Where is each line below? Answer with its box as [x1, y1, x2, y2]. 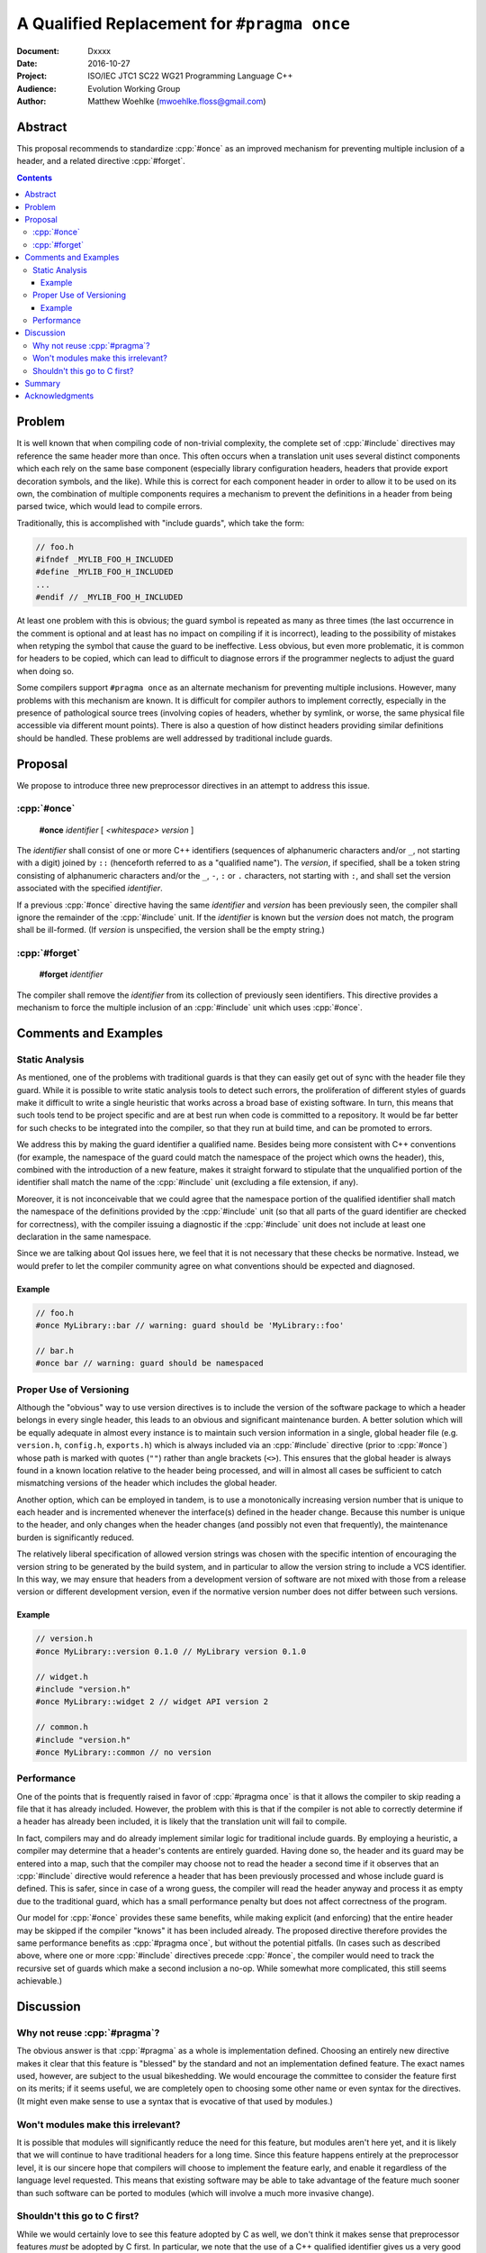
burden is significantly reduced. [16, 1532, 135, 1543]
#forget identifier [39, 969, 103, 980]
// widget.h [35, 1672, 89, 1682]
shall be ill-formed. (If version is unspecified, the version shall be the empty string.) [16, 925, 326, 935]
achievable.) [16, 1975, 63, 1986]
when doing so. [16, 665, 75, 676]
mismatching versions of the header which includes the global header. [16, 1478, 278, 1489]
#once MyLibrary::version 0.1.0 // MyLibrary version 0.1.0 [35, 1646, 307, 1656]
